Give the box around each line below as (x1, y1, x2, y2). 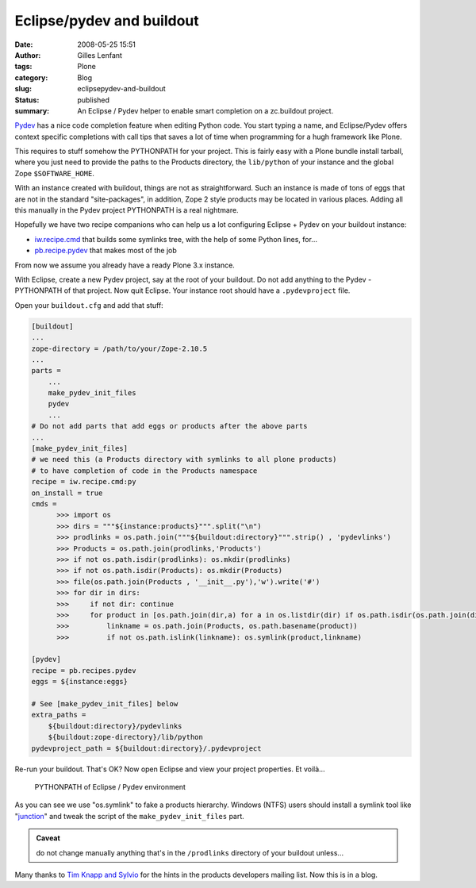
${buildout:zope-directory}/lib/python (48, 732, 204, 742)
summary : (14, 106, 50, 115)
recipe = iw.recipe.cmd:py (31, 477, 136, 486)
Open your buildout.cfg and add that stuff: (14, 300, 164, 309)
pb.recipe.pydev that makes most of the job (34, 246, 178, 256)
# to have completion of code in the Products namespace (31, 466, 258, 475)
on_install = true (31, 488, 103, 498)
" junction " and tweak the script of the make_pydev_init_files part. (14, 811, 245, 821)
